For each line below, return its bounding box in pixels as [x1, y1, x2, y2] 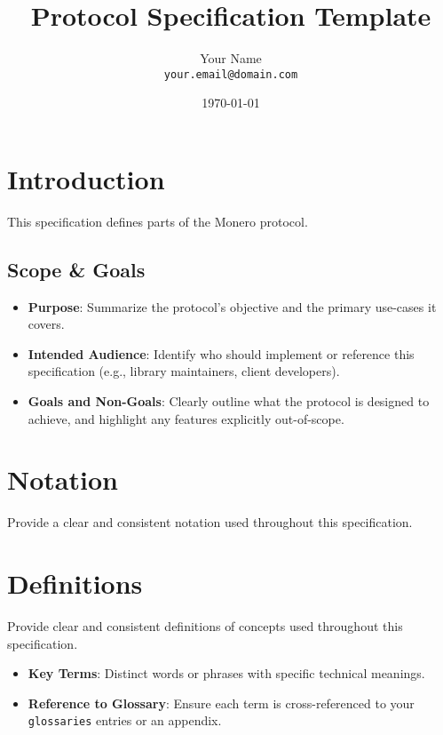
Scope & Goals [7, 255, 146, 283]
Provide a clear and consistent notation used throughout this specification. [7, 513, 413, 531]
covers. [28, 315, 65, 333]
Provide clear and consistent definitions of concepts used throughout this [7, 617, 403, 635]
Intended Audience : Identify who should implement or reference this [28, 344, 415, 363]
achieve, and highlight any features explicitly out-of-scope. [28, 409, 344, 427]
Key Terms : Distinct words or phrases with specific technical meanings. [28, 664, 425, 683]
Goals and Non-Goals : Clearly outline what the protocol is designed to [28, 392, 430, 411]
